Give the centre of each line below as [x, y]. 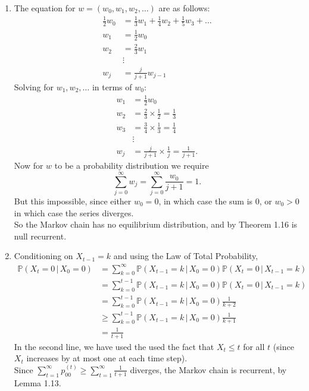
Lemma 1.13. [38, 382]
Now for [29, 165]
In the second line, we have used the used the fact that [114, 346]
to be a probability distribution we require [132, 165]
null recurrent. [40, 236]
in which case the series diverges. [74, 212]
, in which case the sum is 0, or [215, 201]
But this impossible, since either [73, 201]
